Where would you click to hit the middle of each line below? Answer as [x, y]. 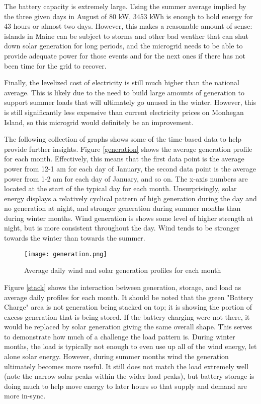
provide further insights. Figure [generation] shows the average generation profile [128, 149]
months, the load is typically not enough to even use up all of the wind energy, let [130, 346]
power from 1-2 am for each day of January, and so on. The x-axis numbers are [126, 178]
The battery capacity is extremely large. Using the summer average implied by [125, 6]
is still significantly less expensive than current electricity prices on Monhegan [124, 112]
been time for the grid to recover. [55, 65]
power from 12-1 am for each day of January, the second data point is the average [130, 168]
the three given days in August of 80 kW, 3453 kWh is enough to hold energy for [128, 16]
